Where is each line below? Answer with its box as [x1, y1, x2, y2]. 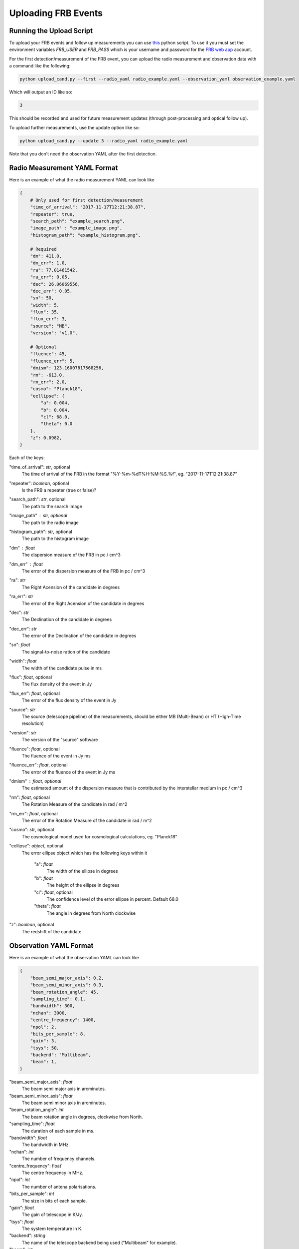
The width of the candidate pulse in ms [21, 665, 102, 671]
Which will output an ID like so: [9, 89, 72, 95]
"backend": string [9, 1233, 46, 1239]
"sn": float [9, 642, 30, 648]
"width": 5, [30, 302, 60, 308]
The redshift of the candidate [21, 928, 82, 934]
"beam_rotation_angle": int [9, 1107, 64, 1113]
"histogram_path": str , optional [9, 529, 72, 535]
